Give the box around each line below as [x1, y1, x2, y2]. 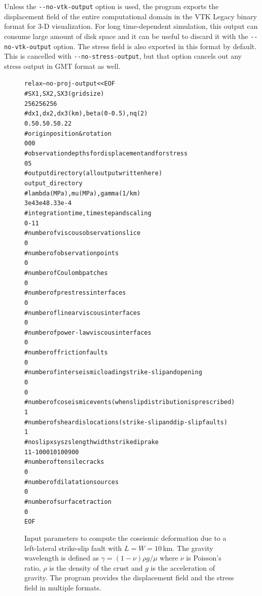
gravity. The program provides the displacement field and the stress [24, 572, 234, 583]
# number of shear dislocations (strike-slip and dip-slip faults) [24, 418, 228, 426]
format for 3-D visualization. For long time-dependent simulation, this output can [4, 21, 258, 31]
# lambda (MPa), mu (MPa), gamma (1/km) [24, 189, 141, 197]
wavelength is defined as [24, 552, 99, 563]
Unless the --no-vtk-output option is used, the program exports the [4, 1, 219, 11]
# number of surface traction [24, 498, 111, 505]
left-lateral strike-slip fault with [24, 542, 122, 553]
